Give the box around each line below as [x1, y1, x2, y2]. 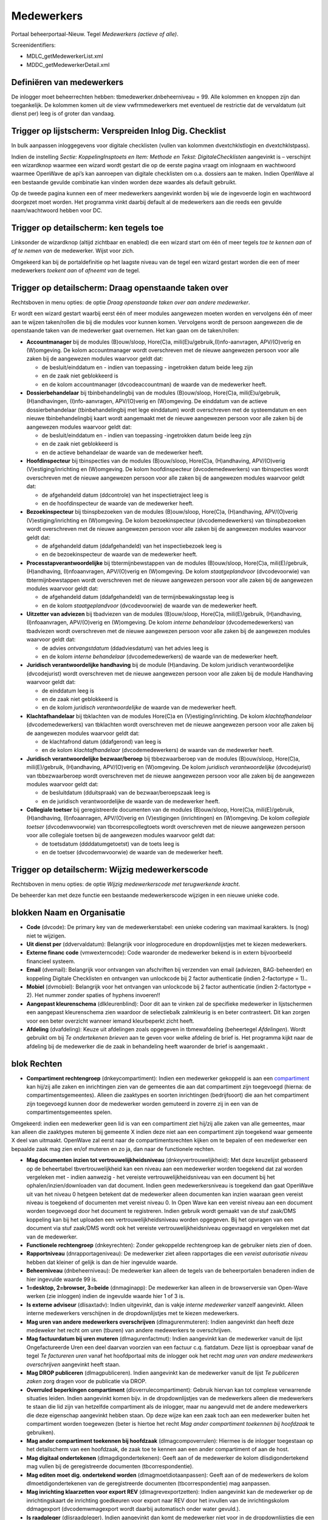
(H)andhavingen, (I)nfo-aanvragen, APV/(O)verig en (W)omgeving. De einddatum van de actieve [26, 398, 267, 405]
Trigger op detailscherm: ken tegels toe [11, 223, 164, 233]
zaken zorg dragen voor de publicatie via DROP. [26, 1378, 147, 1385]
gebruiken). [26, 1429, 56, 1436]
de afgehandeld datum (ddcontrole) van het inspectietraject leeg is [41, 491, 209, 499]
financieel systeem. [26, 958, 75, 965]
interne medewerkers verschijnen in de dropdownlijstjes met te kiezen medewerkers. [26, 1310, 239, 1317]
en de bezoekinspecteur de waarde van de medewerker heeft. [41, 551, 197, 558]
